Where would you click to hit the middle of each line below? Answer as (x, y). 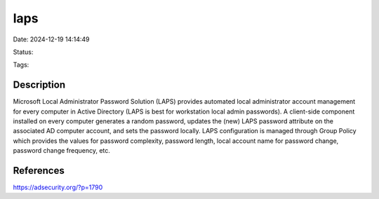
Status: (23, 52)
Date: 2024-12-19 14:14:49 (51, 39)
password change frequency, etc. (61, 151)
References (39, 171)
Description (39, 85)
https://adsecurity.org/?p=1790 (58, 187)
